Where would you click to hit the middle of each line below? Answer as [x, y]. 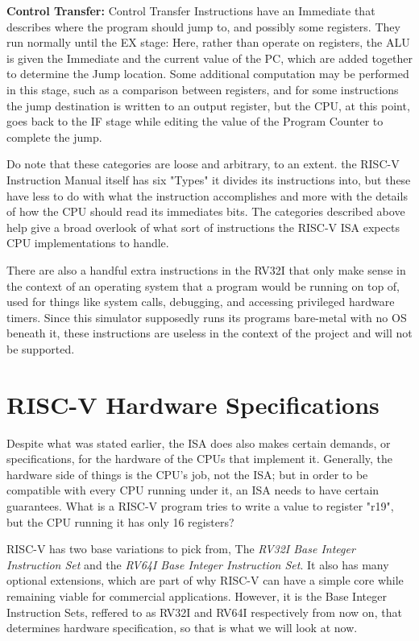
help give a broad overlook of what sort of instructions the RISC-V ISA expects [203, 227]
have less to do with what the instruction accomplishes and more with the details [207, 195]
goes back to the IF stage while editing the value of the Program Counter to [195, 121]
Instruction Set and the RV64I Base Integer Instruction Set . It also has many [198, 564]
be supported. [41, 348]
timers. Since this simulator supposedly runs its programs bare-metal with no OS [207, 317]
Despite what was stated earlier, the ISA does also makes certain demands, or [199, 442]
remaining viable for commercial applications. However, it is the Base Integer [197, 596]
